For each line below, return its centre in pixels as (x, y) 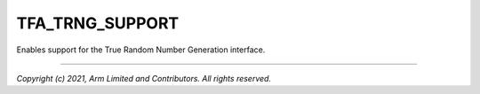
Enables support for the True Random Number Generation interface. (141, 50)
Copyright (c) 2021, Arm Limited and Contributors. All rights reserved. (144, 78)
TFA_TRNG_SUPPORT (98, 23)
